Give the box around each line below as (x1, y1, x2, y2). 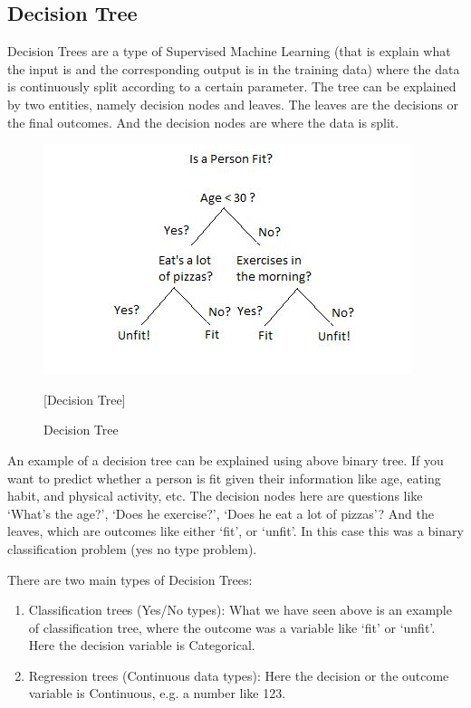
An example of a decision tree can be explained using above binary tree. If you (7, 450, 444, 469)
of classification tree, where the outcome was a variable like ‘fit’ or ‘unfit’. (28, 617, 436, 636)
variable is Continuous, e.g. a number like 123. (28, 684, 286, 703)
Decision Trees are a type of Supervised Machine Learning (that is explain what (7, 42, 451, 61)
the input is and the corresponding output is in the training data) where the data (7, 59, 460, 78)
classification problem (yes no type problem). (7, 539, 257, 558)
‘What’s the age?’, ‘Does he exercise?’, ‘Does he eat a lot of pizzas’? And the (7, 503, 434, 522)
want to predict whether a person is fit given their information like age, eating (7, 468, 441, 487)
